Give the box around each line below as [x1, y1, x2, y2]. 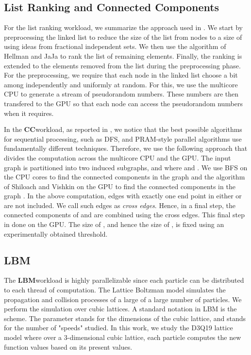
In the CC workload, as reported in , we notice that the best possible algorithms [4, 124, 242, 134]
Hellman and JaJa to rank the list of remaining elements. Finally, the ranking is [4, 50, 242, 61]
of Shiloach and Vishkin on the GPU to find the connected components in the [4, 181, 235, 191]
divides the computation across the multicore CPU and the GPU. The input [4, 152, 231, 162]
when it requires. [4, 108, 54, 118]
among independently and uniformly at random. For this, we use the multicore [4, 79, 238, 89]
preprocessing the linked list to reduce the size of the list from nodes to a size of [4, 32, 242, 42]
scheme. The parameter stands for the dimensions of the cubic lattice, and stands [4, 313, 246, 323]
